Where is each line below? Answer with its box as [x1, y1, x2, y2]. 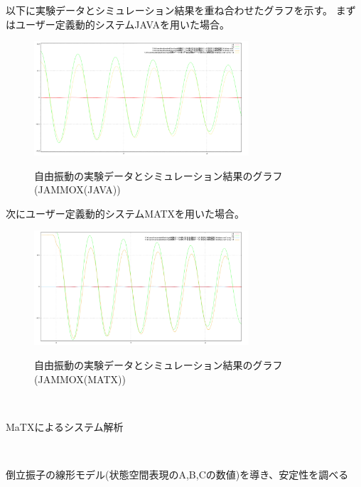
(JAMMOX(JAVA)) [34, 182, 121, 197]
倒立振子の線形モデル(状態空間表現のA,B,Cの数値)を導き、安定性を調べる [6, 466, 349, 481]
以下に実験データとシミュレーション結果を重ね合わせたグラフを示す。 [6, 3, 333, 17]
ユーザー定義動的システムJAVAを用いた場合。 [15, 16, 230, 31]
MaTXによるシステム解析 [6, 419, 124, 434]
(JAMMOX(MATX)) [34, 371, 126, 386]
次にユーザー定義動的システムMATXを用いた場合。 [6, 205, 245, 220]
